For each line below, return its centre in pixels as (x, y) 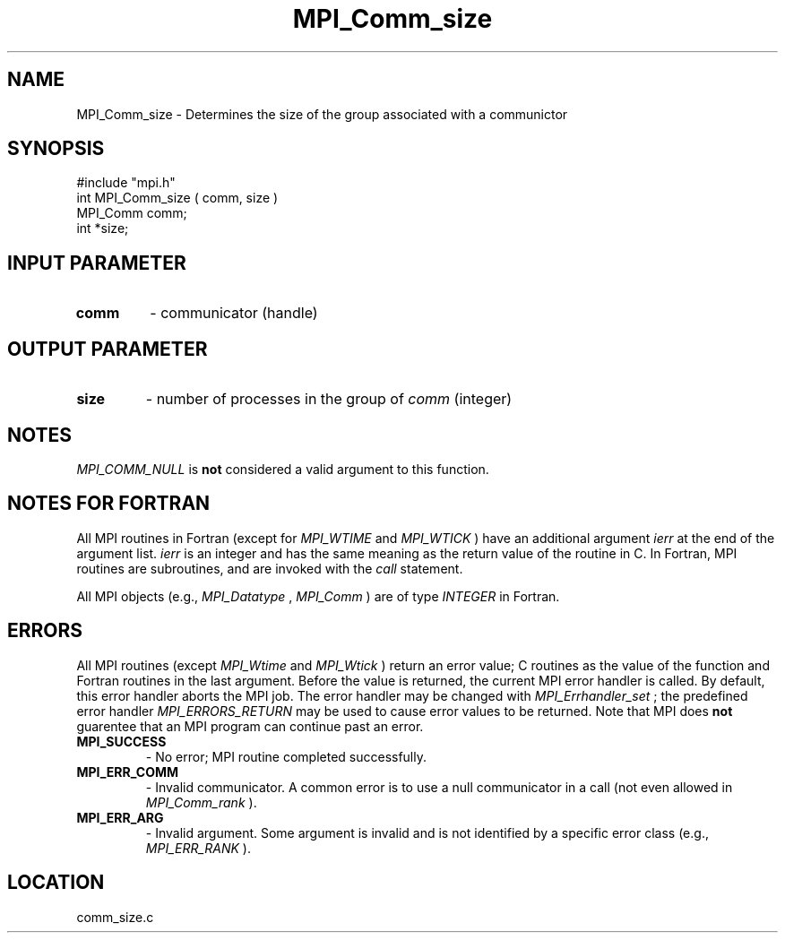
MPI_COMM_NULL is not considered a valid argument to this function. (283, 469)
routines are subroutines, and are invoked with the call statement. (270, 568)
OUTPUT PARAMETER (108, 349)
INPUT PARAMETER (97, 263)
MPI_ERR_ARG (120, 817)
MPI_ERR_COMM (128, 772)
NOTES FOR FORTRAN (109, 504)
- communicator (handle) (234, 313)
